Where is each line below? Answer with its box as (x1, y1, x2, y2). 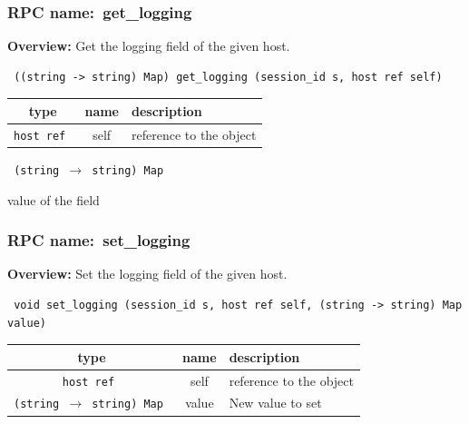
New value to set (229, 393, 322, 412)
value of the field (7, 190, 100, 209)
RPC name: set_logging (7, 229, 191, 251)
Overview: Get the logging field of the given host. (7, 36, 290, 55)
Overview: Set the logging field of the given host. (7, 264, 288, 283)
